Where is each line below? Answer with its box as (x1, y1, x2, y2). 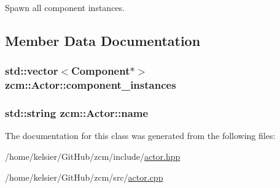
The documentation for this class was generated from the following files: (5, 129, 276, 142)
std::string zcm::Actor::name (5, 105, 149, 121)
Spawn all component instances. (5, 1, 125, 13)
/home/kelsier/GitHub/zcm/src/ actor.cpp (5, 170, 163, 183)
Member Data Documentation (5, 31, 201, 50)
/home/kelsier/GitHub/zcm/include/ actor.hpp (5, 149, 181, 162)
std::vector (5, 63, 58, 78)
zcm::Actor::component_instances (5, 77, 176, 92)
